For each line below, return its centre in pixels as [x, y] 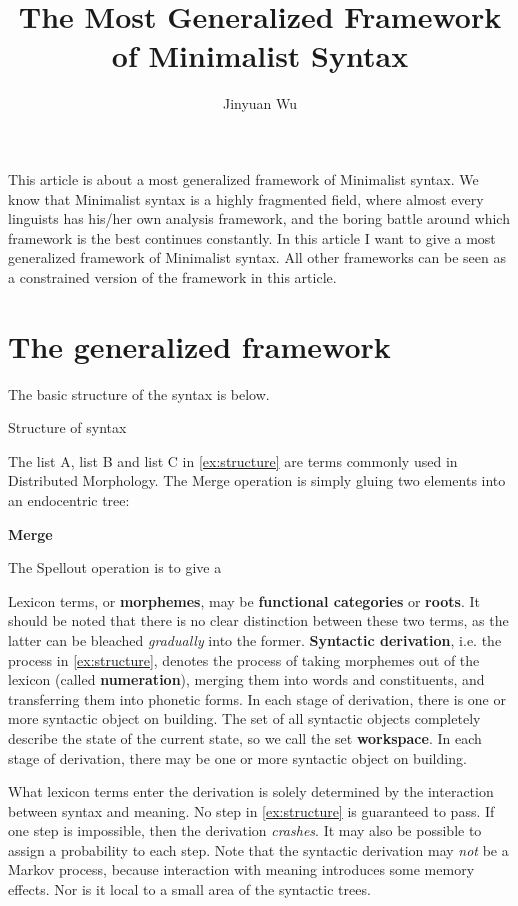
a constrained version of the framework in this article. [172, 276]
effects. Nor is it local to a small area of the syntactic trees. [189, 889]
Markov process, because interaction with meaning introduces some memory [241, 869]
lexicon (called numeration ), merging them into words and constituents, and [246, 679]
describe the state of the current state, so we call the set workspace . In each [245, 737]
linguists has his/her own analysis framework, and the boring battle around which [259, 218]
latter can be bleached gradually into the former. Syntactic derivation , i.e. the [255, 639]
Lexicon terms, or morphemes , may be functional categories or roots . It [244, 600]
